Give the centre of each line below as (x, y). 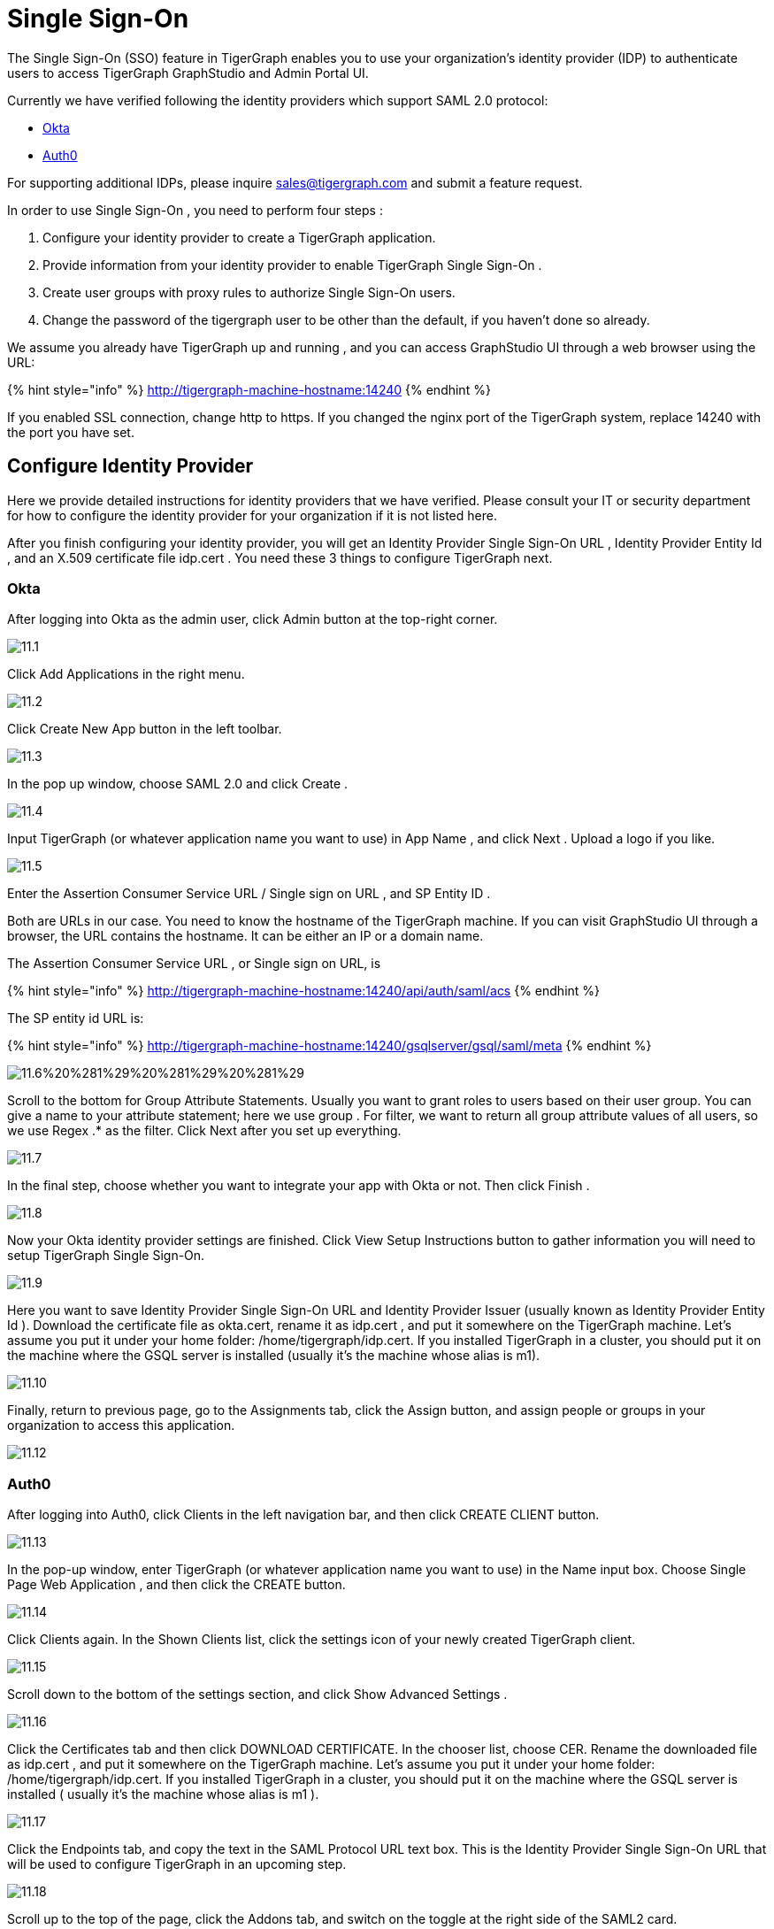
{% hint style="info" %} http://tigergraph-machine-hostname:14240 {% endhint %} (249, 389)
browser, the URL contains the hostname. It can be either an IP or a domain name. (245, 936)
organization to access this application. (121, 1426)
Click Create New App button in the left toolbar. (145, 729)
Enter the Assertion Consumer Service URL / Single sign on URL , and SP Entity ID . (249, 894)
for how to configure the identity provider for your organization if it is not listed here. (252, 515)
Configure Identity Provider (130, 466)
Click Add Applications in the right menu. (126, 674)
